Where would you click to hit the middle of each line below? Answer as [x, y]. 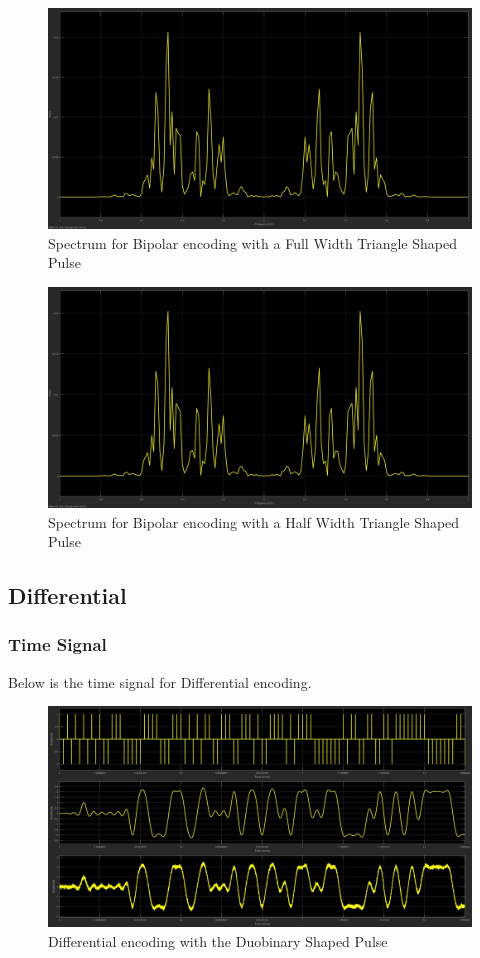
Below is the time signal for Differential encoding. [160, 681]
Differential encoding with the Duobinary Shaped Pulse [218, 941]
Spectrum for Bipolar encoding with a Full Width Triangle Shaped [252, 242]
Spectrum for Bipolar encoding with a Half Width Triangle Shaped [254, 521]
